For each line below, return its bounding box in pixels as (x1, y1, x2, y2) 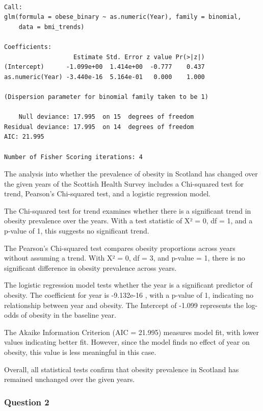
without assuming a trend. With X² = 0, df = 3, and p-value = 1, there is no (4, 252, 245, 263)
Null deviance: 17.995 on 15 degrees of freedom (18, 113, 194, 121)
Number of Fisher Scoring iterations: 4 (4, 153, 143, 161)
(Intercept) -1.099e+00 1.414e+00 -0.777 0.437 (4, 63, 205, 71)
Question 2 (4, 395, 49, 408)
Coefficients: (4, 43, 52, 50)
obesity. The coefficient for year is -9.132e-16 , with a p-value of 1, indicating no (4, 290, 254, 300)
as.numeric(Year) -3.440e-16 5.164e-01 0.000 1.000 (4, 73, 205, 81)
